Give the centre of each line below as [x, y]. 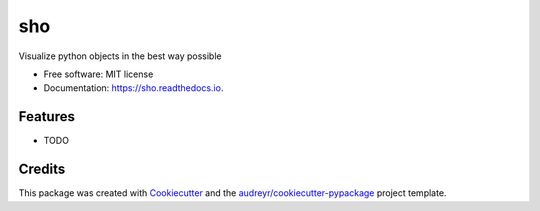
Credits [42, 169]
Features [46, 116]
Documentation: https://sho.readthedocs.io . [133, 88]
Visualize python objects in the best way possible [120, 56]
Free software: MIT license [98, 74]
